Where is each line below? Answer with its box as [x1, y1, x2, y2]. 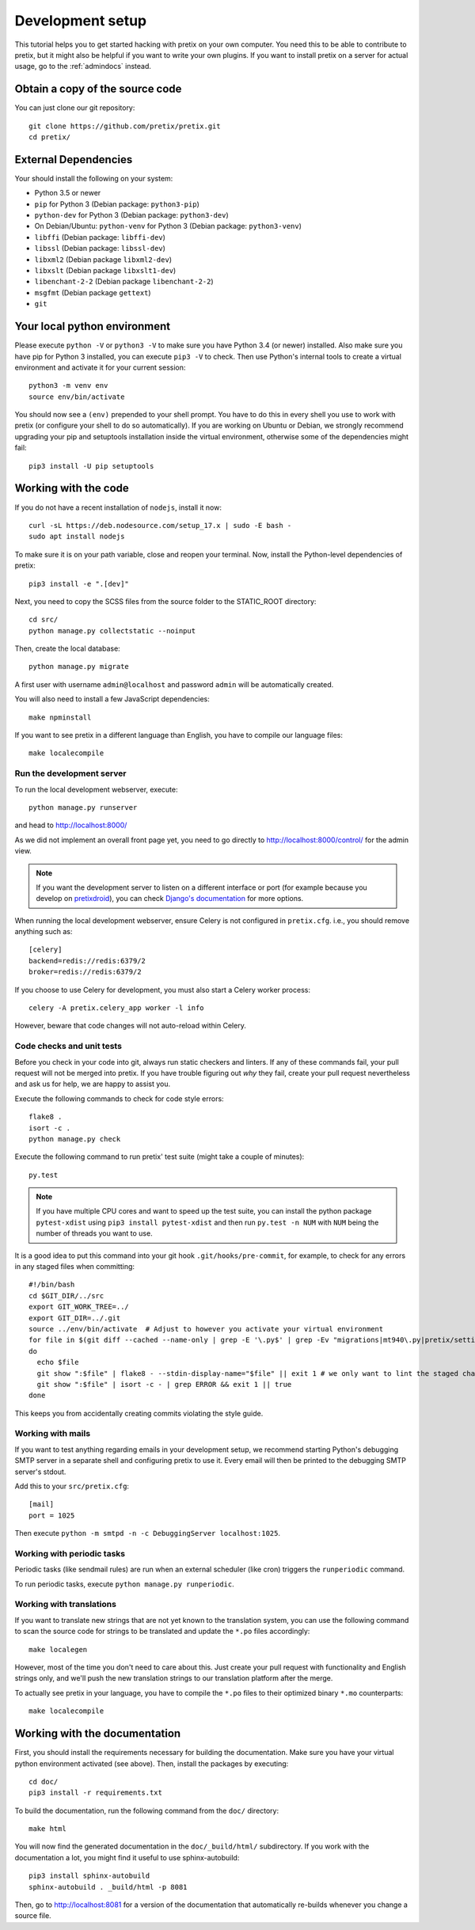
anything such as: [14, 927, 73, 937]
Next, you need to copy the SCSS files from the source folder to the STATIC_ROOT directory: [14, 596, 317, 606]
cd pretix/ [28, 133, 71, 142]
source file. [14, 1911, 51, 1921]
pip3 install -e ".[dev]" [28, 579, 130, 588]
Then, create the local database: [14, 644, 120, 653]
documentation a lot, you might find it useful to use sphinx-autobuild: [14, 1852, 240, 1862]
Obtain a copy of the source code [14, 82, 182, 96]
